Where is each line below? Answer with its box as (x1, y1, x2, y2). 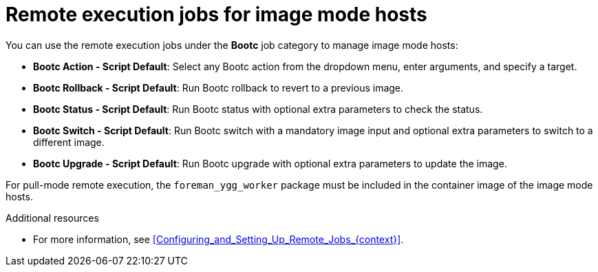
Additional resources (6, 211, 99, 224)
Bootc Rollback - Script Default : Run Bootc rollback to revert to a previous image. (33, 81, 404, 94)
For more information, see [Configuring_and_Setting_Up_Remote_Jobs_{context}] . (33, 233, 404, 245)
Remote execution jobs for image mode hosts (6, 3, 427, 26)
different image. (33, 136, 105, 148)
